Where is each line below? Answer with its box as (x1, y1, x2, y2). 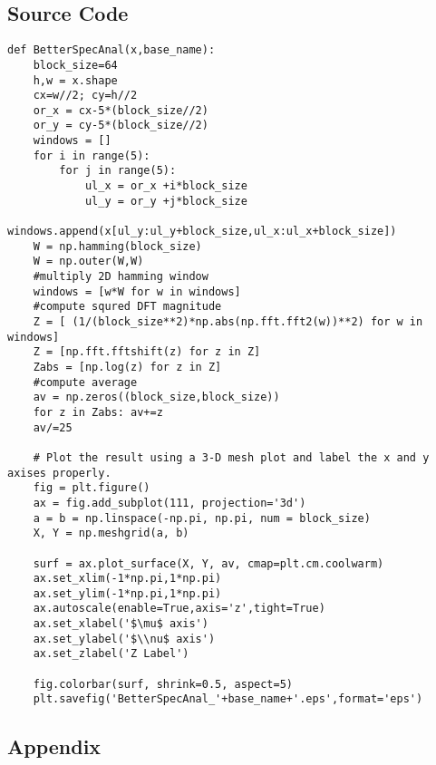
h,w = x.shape (33, 73, 118, 87)
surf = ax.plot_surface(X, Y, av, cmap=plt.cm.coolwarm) (33, 557, 384, 570)
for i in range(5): (33, 149, 150, 162)
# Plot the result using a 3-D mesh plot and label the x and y (33, 450, 430, 464)
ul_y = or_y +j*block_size (84, 194, 247, 208)
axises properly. (7, 466, 111, 479)
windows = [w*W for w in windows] (33, 285, 241, 298)
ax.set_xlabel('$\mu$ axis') (33, 617, 208, 631)
